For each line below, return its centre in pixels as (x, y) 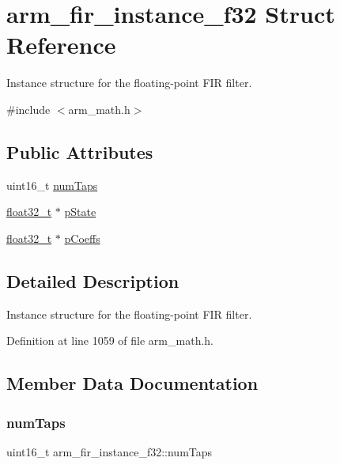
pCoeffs (82, 238)
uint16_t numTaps (52, 185)
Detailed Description (93, 280)
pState (80, 212)
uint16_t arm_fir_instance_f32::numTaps (110, 451)
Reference (61, 45)
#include (28, 109)
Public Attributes (80, 151)
